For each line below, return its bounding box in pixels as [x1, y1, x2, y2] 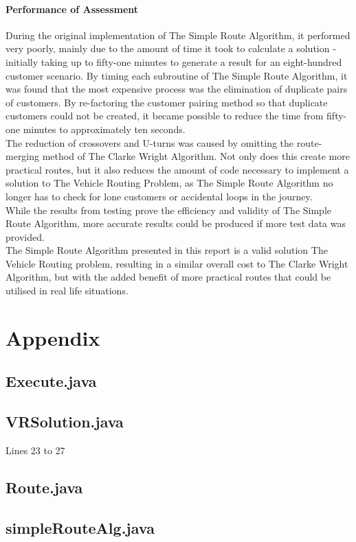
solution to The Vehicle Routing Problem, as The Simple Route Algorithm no [5, 176, 333, 190]
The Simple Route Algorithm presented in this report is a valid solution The [5, 243, 328, 257]
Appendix [5, 323, 100, 351]
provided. [5, 229, 45, 244]
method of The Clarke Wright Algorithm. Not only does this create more [42, 149, 350, 163]
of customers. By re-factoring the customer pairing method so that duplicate [5, 95, 328, 109]
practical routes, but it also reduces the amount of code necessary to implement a [5, 162, 349, 176]
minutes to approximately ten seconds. [23, 121, 186, 136]
